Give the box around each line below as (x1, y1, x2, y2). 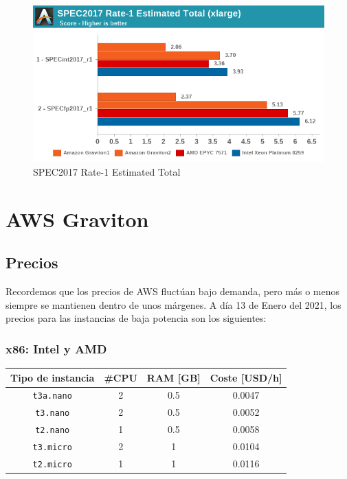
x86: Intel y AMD (5, 340, 107, 357)
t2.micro (32, 460, 72, 470)
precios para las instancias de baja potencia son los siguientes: (5, 311, 267, 325)
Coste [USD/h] (210, 370, 282, 384)
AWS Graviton (5, 205, 149, 233)
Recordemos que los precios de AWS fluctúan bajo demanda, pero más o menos (5, 284, 339, 299)
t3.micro (32, 443, 72, 453)
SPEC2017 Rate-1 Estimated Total (33, 164, 181, 178)
